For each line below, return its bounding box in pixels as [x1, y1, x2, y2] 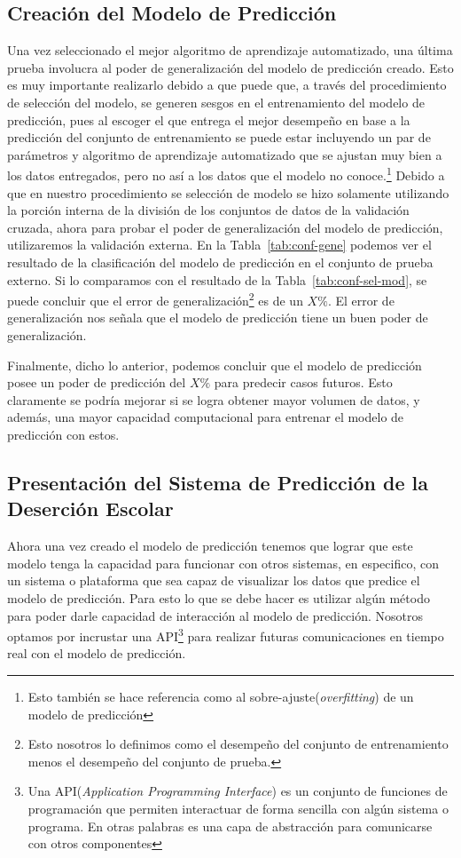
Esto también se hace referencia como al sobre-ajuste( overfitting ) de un [27, 687, 414, 705]
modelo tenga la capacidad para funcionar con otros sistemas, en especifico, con [7, 553, 439, 572]
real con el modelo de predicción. [7, 644, 186, 663]
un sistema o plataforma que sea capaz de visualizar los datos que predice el [7, 571, 420, 590]
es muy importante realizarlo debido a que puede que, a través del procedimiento [7, 75, 447, 94]
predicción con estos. [7, 425, 120, 443]
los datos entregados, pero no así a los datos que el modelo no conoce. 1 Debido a [7, 163, 445, 185]
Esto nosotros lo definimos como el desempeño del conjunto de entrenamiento [27, 735, 449, 753]
